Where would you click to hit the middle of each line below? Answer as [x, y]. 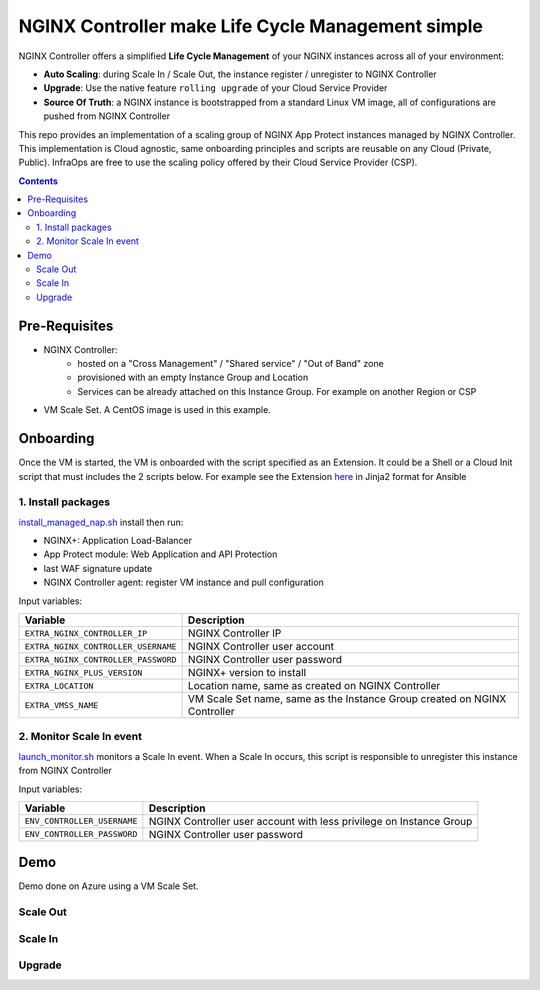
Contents [38, 181]
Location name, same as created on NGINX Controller [314, 686]
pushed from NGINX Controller [106, 116]
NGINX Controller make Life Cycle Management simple [251, 26]
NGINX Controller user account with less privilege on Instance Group [310, 821]
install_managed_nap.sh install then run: [101, 522]
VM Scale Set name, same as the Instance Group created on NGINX [347, 699]
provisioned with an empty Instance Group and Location [193, 377]
